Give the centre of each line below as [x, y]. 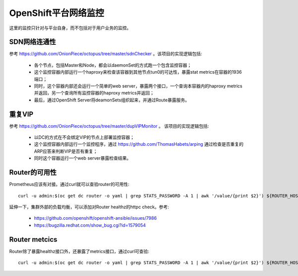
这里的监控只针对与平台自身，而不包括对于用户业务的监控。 [70, 28]
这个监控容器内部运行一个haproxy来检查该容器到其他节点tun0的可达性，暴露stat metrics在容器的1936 [138, 72]
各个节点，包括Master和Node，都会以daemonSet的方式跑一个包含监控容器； [113, 65]
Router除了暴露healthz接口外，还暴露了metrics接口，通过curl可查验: [79, 251]
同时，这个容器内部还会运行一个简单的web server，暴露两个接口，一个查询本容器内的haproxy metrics [138, 86]
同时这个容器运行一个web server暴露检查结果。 [82, 158]
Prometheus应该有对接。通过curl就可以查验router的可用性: [69, 184]
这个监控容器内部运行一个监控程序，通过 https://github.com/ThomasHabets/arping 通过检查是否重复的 [139, 144]
